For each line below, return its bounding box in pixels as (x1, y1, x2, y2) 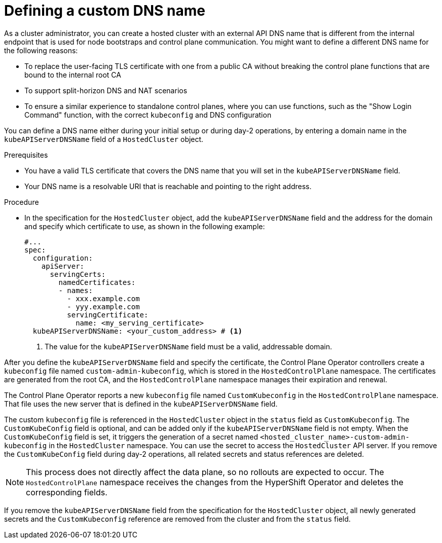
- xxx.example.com (67, 294, 140, 303)
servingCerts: (50, 270, 106, 278)
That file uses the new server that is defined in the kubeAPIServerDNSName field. (4, 399, 278, 408)
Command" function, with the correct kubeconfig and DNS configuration (24, 110, 272, 119)
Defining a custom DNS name (4, 2, 205, 19)
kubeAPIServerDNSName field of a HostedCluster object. (4, 134, 204, 143)
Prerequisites (4, 150, 48, 159)
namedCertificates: (58, 278, 136, 286)
